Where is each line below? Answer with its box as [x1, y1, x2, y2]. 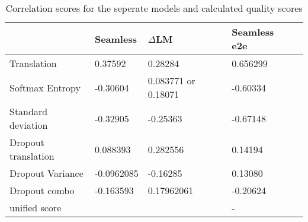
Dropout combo [9, 183, 75, 197]
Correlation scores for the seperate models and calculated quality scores [5, 1, 303, 15]
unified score [9, 201, 62, 214]
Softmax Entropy [9, 80, 81, 94]
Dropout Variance [9, 166, 84, 180]
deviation [9, 118, 48, 132]
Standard [9, 104, 48, 118]
